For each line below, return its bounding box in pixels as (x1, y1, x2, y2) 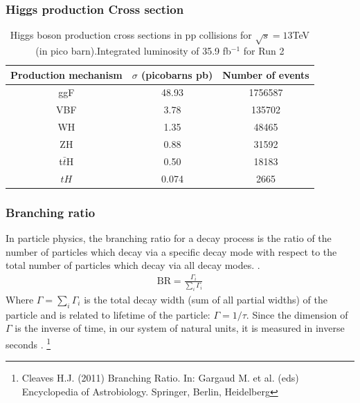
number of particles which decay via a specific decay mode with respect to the (6, 244, 337, 259)
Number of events (222, 67, 309, 82)
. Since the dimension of (246, 307, 348, 321)
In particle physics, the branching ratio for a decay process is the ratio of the (6, 230, 332, 245)
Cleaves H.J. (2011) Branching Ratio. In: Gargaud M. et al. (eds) (21, 371, 299, 385)
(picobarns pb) (141, 67, 213, 82)
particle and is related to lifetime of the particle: (6, 307, 210, 321)
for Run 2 (243, 43, 285, 57)
